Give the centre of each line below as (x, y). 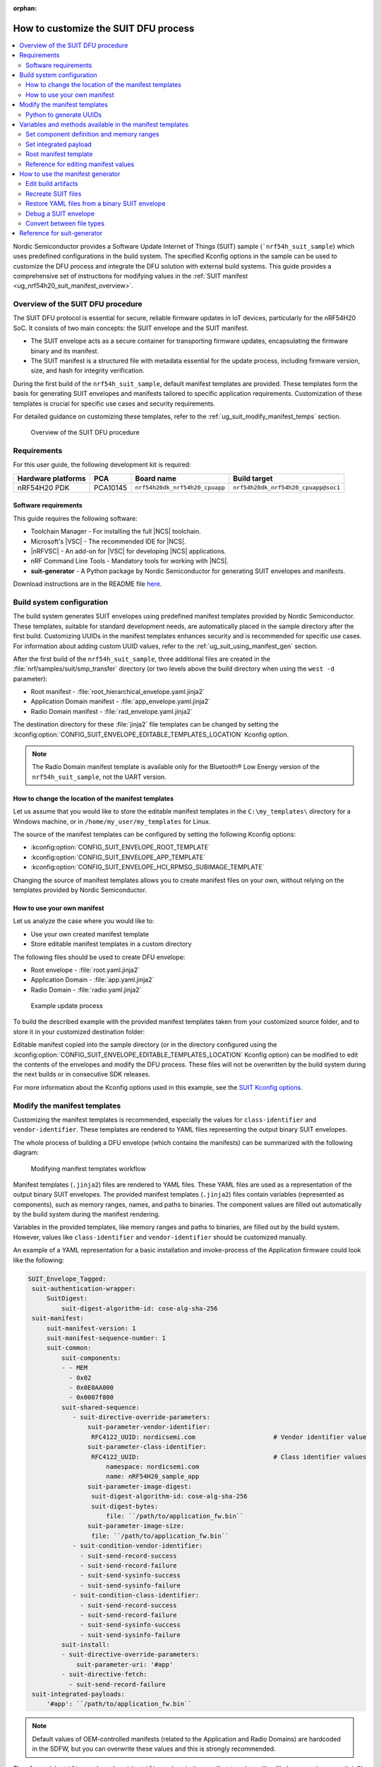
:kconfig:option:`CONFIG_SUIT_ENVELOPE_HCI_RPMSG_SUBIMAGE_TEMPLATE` (147, 867)
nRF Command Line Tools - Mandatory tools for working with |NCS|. (130, 561)
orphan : (25, 8)
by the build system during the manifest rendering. (86, 1214)
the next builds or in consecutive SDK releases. (82, 1074)
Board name (156, 479)
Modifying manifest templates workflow (88, 1168)
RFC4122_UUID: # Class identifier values (229, 1457)
